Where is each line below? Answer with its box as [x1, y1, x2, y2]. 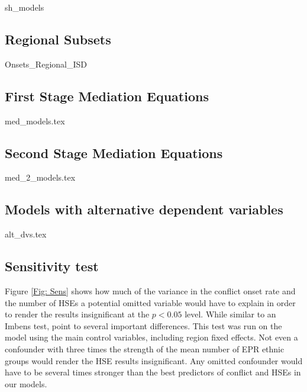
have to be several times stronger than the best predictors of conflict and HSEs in [5, 366, 301, 378]
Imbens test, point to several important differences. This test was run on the [5, 319, 282, 332]
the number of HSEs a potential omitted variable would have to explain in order [5, 296, 296, 309]
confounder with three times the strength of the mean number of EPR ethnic [5, 342, 285, 355]
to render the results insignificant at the [5, 308, 150, 320]
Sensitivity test [5, 257, 99, 275]
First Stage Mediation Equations [5, 86, 209, 105]
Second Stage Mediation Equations [5, 143, 223, 162]
